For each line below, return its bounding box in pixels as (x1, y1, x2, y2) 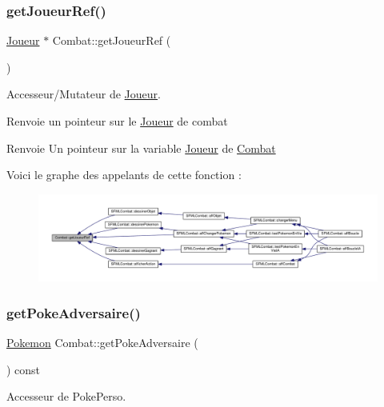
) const (6, 361, 41, 377)
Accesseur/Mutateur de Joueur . (6, 86, 161, 102)
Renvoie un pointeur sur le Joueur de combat (6, 113, 228, 129)
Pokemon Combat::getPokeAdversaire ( (6, 333, 198, 350)
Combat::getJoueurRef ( (52, 32, 171, 49)
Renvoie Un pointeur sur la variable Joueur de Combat (6, 139, 276, 156)
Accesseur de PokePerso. (6, 388, 126, 405)
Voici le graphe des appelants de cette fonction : (6, 166, 242, 183)
